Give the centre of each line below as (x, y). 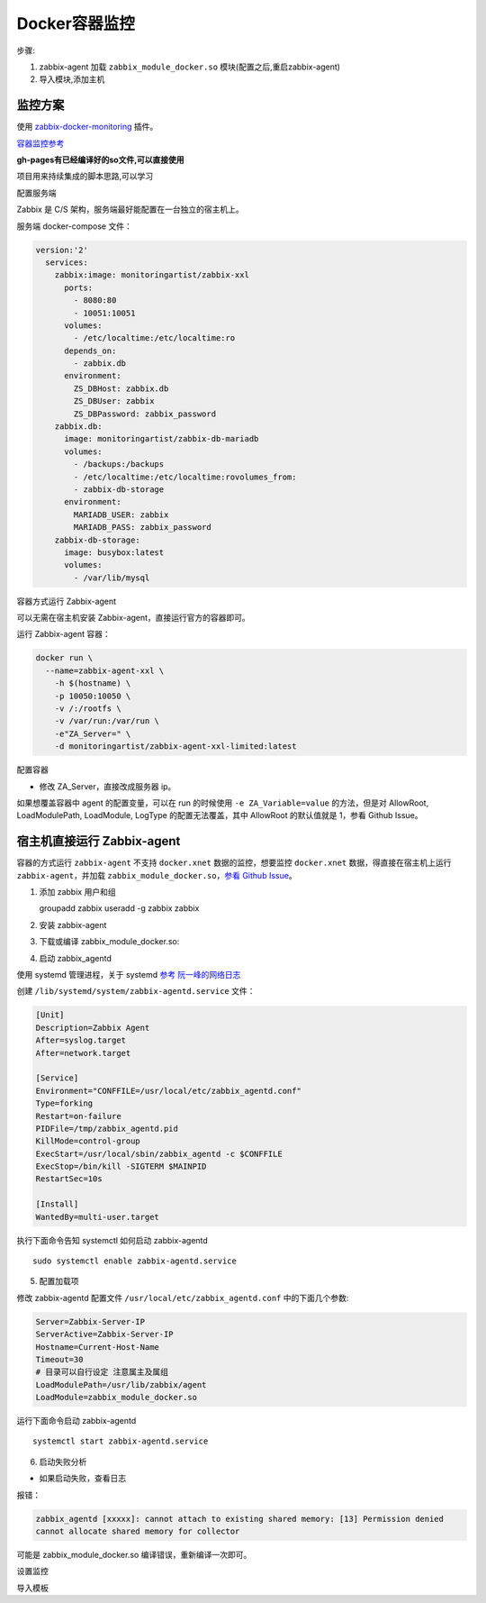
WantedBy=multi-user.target (97, 1217)
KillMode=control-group (88, 1141)
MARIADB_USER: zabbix (121, 515)
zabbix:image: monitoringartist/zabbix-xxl (152, 275)
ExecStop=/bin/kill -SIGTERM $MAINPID (121, 1166)
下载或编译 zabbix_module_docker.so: (109, 942)
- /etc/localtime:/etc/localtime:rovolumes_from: (185, 477)
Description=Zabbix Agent (93, 1028)
